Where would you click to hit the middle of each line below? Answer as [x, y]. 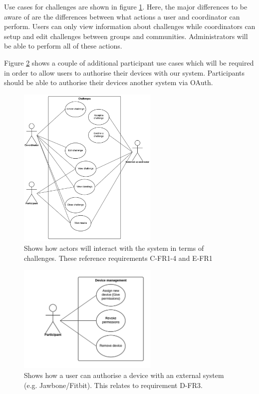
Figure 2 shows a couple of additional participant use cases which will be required [129, 62]
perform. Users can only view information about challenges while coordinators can [130, 26]
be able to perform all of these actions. [63, 46]
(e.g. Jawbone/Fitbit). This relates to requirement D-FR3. [113, 385]
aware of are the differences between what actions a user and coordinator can [122, 16]
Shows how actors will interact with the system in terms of [114, 248]
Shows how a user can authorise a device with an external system [124, 375]
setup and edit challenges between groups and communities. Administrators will [126, 36]
